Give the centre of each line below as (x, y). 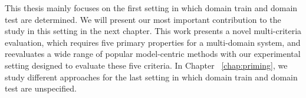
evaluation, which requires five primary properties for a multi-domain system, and (153, 42)
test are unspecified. (41, 88)
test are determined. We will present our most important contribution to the (143, 19)
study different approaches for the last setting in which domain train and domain (151, 77)
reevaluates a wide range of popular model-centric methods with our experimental (153, 54)
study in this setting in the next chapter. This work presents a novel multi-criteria (153, 31)
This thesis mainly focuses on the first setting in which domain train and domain (151, 8)
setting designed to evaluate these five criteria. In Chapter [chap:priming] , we (146, 65)
